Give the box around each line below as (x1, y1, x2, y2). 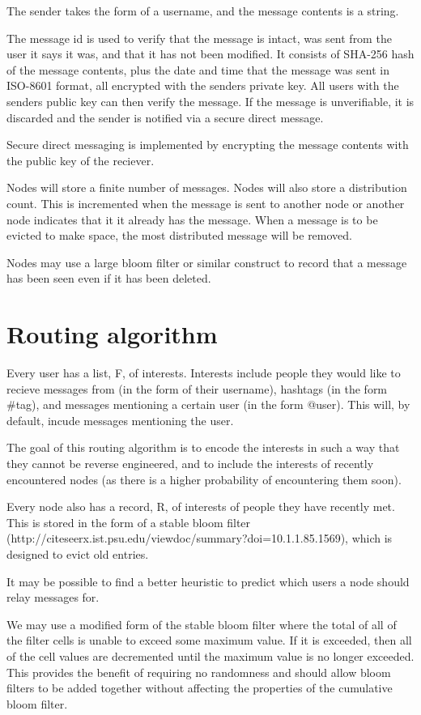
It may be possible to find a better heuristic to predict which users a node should (6, 572, 410, 589)
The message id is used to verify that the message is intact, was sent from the (6, 29, 392, 46)
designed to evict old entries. (6, 545, 149, 562)
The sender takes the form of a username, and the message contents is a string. (6, 2, 399, 19)
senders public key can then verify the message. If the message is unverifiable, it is (6, 92, 415, 109)
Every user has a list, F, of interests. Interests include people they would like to (6, 364, 401, 381)
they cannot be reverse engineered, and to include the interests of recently (6, 455, 374, 471)
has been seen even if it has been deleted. (6, 270, 211, 287)
